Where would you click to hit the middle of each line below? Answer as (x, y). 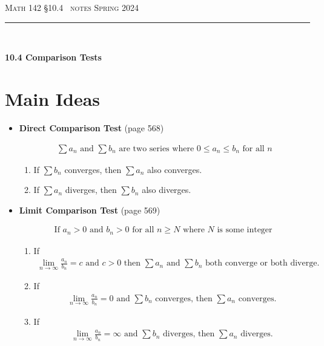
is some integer (245, 230)
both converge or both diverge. (262, 263)
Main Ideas (52, 98)
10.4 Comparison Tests (53, 57)
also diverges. (167, 190)
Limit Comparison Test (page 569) (90, 210)
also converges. (175, 169)
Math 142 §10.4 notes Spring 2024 (72, 7)
